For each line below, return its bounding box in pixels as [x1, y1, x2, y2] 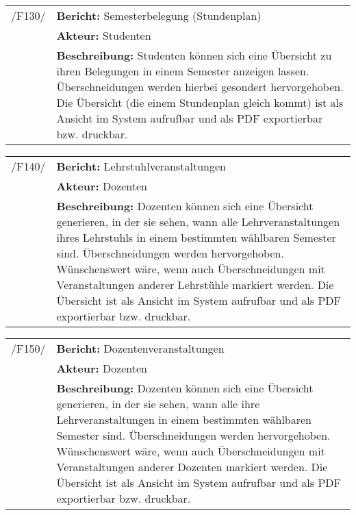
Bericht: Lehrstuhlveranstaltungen [56, 158, 226, 174]
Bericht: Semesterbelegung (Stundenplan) [56, 8, 262, 23]
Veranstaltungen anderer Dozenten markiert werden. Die [56, 459, 328, 475]
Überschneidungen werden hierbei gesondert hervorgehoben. [56, 79, 344, 95]
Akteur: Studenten [56, 27, 151, 43]
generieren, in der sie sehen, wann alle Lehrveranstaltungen [56, 214, 340, 229]
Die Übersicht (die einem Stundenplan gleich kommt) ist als [56, 95, 344, 110]
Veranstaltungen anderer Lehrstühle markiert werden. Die [56, 277, 334, 292]
